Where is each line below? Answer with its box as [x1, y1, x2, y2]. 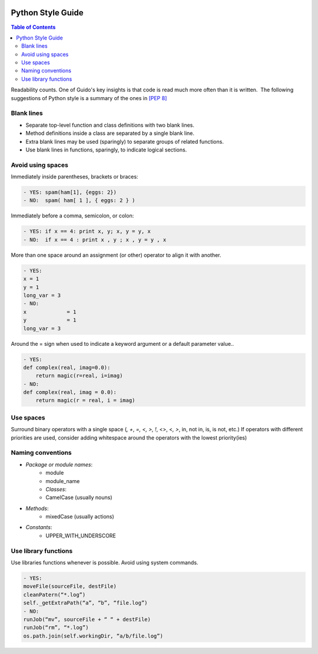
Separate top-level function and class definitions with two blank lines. [25, 121, 194, 128]
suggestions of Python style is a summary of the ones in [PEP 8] [11, 94, 167, 101]
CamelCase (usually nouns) [45, 494, 112, 501]
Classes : [45, 485, 67, 493]
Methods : [25, 504, 49, 512]
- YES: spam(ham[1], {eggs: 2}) [23, 189, 117, 196]
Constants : [25, 524, 52, 531]
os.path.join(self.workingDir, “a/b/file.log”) [23, 632, 163, 639]
